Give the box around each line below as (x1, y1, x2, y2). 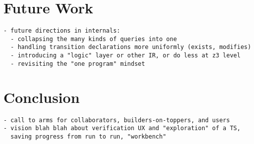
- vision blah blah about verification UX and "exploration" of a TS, (3, 125, 241, 132)
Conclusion (3, 87, 80, 107)
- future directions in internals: (3, 27, 121, 35)
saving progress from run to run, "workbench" (10, 133, 167, 140)
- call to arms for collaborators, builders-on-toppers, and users (3, 116, 230, 124)
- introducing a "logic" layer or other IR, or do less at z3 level (10, 52, 241, 59)
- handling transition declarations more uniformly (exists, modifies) (10, 44, 252, 51)
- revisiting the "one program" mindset (10, 60, 145, 67)
